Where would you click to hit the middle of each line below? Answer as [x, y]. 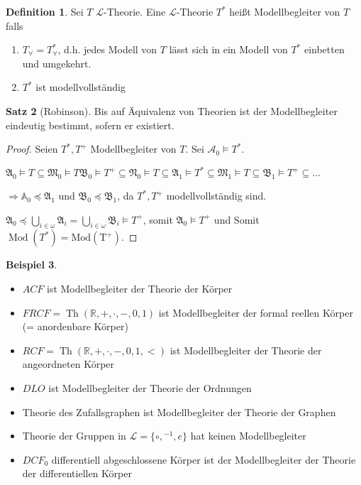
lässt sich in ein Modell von [228, 49]
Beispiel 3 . [32, 265]
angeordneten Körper [68, 364]
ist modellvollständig [80, 87]
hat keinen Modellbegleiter [248, 436]
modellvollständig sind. [216, 196]
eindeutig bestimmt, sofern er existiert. [90, 125]
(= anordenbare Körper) [75, 326]
